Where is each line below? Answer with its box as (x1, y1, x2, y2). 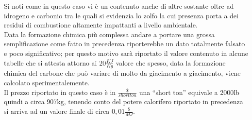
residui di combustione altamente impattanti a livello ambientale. (4, 20, 198, 30)
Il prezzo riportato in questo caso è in (4, 87, 116, 97)
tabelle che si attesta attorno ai (4, 57, 97, 67)
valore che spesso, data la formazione (116, 57, 226, 67)
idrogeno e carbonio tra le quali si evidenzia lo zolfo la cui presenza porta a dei (4, 10, 238, 20)
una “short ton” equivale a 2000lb (139, 87, 239, 97)
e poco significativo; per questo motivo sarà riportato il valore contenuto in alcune (4, 48, 248, 58)
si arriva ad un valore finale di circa (4, 106, 110, 116)
